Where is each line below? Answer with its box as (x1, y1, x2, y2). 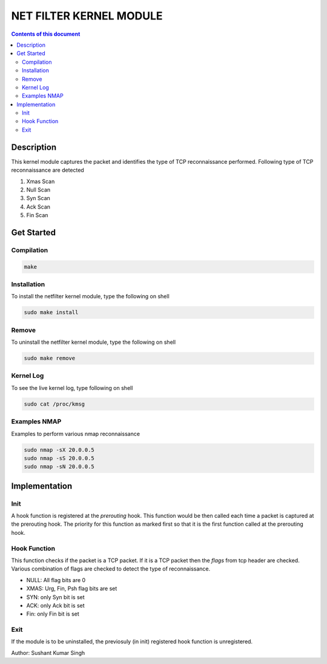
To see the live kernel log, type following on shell (11, 384, 133, 391)
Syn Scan (26, 195, 51, 202)
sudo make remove (24, 355, 76, 362)
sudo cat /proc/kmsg (24, 400, 85, 407)
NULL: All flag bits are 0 (26, 576, 86, 583)
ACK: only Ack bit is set (26, 602, 85, 609)
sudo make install (24, 309, 79, 316)
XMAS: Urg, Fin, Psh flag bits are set (26, 585, 117, 592)
